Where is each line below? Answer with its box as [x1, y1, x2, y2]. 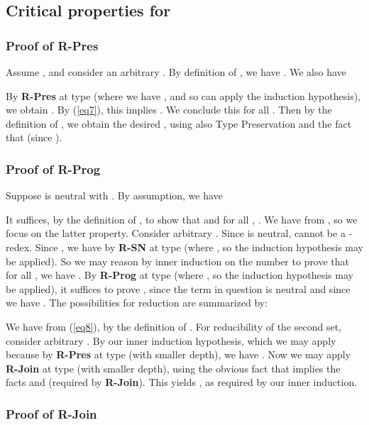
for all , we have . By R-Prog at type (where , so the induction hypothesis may [6, 267, 353, 282]
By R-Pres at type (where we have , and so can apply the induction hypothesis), [6, 88, 361, 103]
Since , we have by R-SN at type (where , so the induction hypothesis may [35, 239, 364, 254]
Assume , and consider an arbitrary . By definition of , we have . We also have [6, 65, 346, 79]
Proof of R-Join [6, 404, 97, 422]
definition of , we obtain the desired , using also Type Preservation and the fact [6, 116, 352, 131]
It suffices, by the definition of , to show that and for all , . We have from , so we [6, 211, 358, 226]
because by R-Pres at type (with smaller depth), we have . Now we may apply [6, 347, 351, 362]
